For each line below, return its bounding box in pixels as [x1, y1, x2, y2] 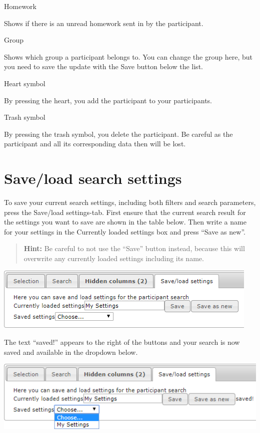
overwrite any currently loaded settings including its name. [23, 253, 204, 264]
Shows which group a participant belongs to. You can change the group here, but [4, 51, 252, 62]
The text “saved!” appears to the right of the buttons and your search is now [4, 337, 240, 347]
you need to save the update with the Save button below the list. [4, 61, 203, 72]
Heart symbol [4, 78, 45, 88]
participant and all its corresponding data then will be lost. [4, 138, 186, 149]
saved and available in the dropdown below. [4, 346, 138, 357]
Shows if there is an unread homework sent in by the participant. [4, 18, 203, 28]
